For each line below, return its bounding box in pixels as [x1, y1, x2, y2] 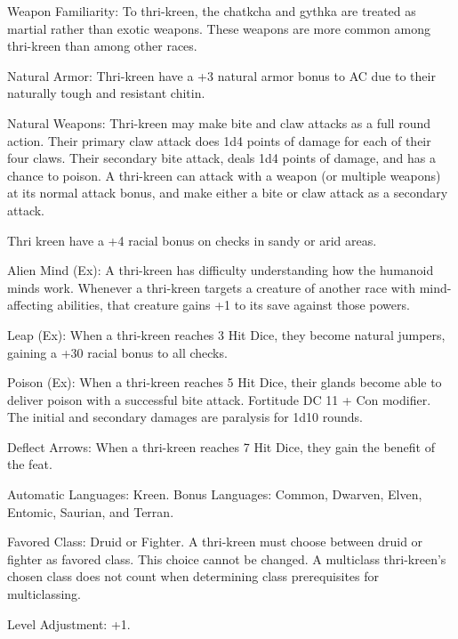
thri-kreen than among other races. [7, 36, 197, 55]
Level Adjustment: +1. [7, 614, 131, 633]
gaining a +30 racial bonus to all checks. [7, 343, 228, 361]
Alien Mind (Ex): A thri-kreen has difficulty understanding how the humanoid [7, 261, 434, 279]
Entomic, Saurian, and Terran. [7, 502, 174, 521]
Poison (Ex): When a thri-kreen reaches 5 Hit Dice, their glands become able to [7, 373, 442, 392]
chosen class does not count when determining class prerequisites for [7, 567, 380, 586]
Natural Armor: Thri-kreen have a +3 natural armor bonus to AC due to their [7, 66, 436, 85]
